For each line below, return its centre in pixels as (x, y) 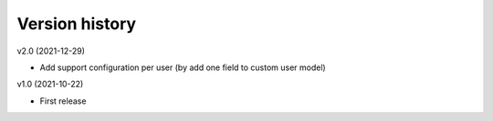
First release (63, 101)
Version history (77, 24)
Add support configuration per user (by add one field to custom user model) (183, 67)
